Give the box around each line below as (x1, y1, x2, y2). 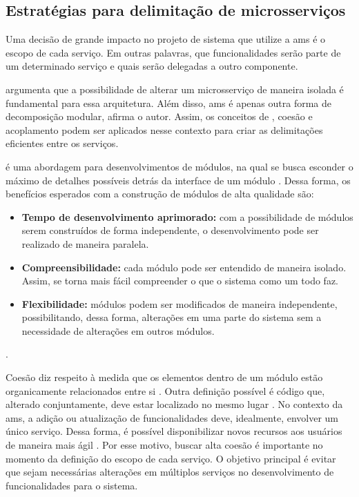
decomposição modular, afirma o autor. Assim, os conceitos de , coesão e (6, 109, 313, 124)
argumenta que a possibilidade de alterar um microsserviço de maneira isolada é (6, 81, 344, 96)
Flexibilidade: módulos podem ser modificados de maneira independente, (21, 296, 338, 311)
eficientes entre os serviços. (6, 136, 119, 150)
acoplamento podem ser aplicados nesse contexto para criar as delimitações (6, 122, 323, 137)
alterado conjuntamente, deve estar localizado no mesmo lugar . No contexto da (6, 397, 343, 411)
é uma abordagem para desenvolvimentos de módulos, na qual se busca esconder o (6, 159, 353, 173)
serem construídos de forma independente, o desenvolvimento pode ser (21, 223, 319, 237)
